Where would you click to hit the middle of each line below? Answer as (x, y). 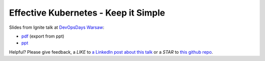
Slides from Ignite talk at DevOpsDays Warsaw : (57, 27)
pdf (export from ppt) (43, 36)
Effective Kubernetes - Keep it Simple (87, 13)
